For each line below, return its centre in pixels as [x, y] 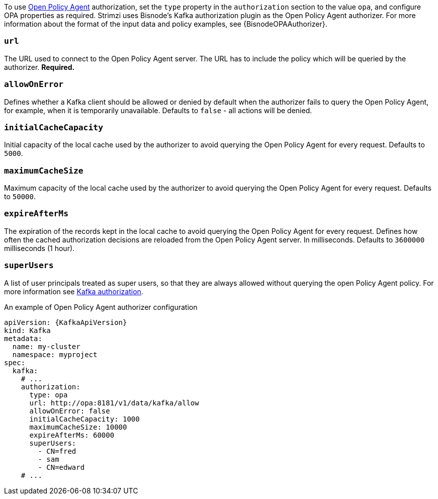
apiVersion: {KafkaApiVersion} [66, 322]
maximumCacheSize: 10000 [78, 427]
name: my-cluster [46, 346]
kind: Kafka [27, 330]
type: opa [49, 395]
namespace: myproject [55, 354]
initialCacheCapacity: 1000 [84, 419]
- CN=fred [57, 451]
